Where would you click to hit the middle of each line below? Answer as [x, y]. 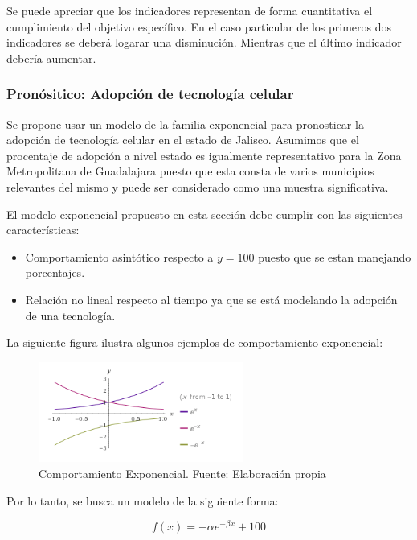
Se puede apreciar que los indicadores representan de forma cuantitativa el [190, 10]
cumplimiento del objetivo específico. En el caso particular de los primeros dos [199, 26]
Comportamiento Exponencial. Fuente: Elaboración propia [182, 473]
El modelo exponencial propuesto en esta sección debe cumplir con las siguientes [204, 214]
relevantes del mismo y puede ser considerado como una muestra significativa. [198, 186]
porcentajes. [55, 272]
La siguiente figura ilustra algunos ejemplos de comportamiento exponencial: [195, 342]
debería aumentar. [51, 58]
